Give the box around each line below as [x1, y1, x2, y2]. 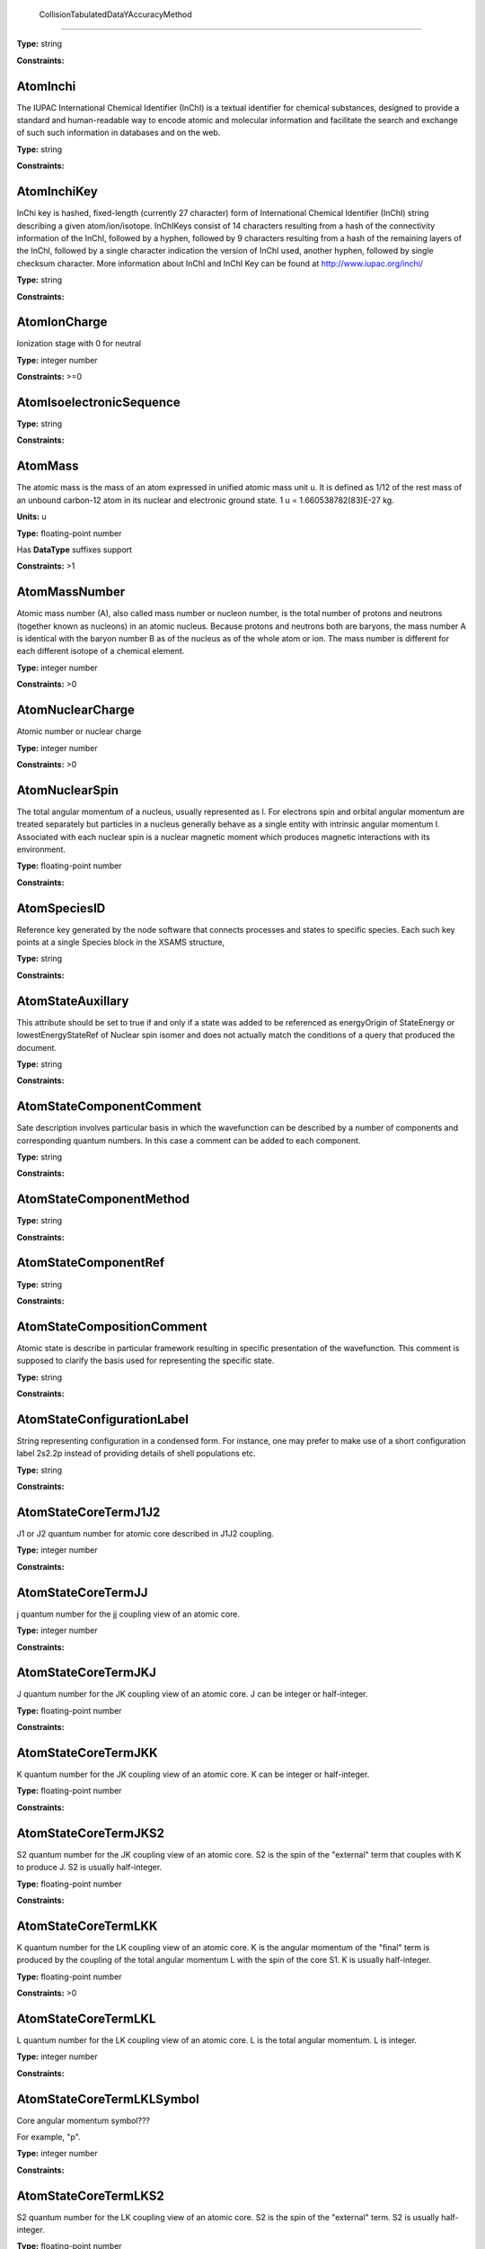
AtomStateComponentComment [16, 1098, 202, 1115]
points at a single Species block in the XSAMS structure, [16, 936, 225, 948]
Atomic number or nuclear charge [16, 726, 142, 737]
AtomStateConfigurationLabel [16, 1411, 189, 1427]
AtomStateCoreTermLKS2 [16, 2188, 165, 2203]
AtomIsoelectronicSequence [16, 395, 181, 409]
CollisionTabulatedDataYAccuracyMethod [39, 9, 192, 20]
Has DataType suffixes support [16, 544, 133, 555]
